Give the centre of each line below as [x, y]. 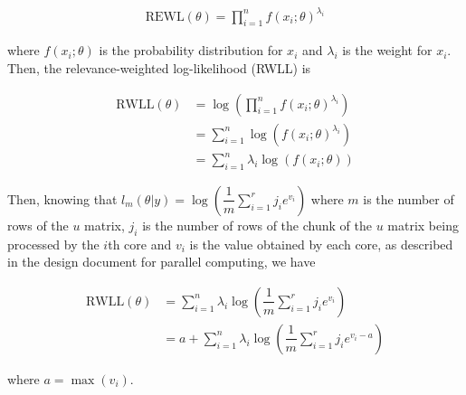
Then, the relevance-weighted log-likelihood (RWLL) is [159, 67]
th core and [140, 244]
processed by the [53, 244]
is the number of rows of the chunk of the [257, 225]
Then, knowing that [62, 198]
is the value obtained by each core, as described [321, 244]
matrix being [423, 225]
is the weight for [387, 50]
